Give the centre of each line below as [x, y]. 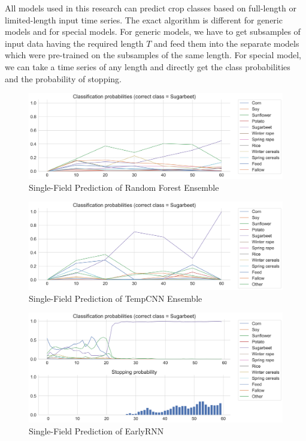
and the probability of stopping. [63, 78]
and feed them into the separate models [227, 43]
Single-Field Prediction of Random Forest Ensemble [124, 187]
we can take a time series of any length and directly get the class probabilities [148, 66]
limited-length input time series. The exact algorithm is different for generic [144, 19]
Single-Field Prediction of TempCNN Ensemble [116, 298]
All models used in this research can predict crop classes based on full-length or [151, 8]
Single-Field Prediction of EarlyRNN [96, 430]
